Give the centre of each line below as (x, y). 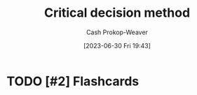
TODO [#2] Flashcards (73, 81)
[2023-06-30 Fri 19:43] (117, 45)
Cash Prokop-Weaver (117, 32)
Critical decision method (117, 13)
